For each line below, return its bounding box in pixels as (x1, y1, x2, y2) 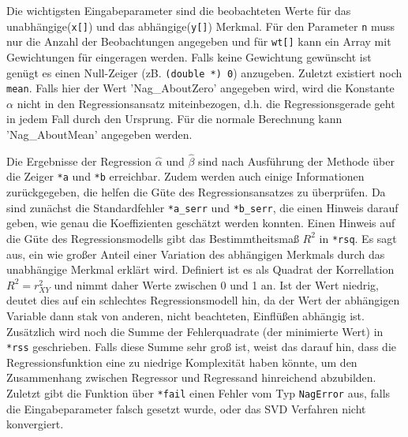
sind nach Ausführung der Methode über (198, 152, 395, 169)
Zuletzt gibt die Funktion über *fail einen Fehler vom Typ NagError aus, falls (6, 384, 391, 401)
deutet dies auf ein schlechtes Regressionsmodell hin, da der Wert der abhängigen (6, 292, 400, 308)
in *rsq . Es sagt (319, 230, 397, 246)
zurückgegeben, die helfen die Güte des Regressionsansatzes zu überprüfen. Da (6, 184, 386, 200)
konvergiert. (6, 416, 64, 432)
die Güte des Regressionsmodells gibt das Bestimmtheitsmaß (6, 230, 299, 246)
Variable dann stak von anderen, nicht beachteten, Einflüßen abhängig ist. (6, 307, 365, 323)
